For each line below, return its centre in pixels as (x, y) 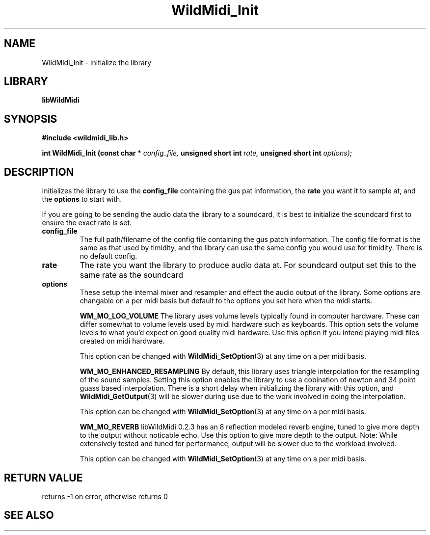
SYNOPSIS (31, 119)
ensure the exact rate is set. (87, 223)
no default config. (108, 256)
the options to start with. (82, 199)
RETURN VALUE (43, 478)
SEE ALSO (29, 515)
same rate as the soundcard (132, 275)
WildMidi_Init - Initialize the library (97, 62)
